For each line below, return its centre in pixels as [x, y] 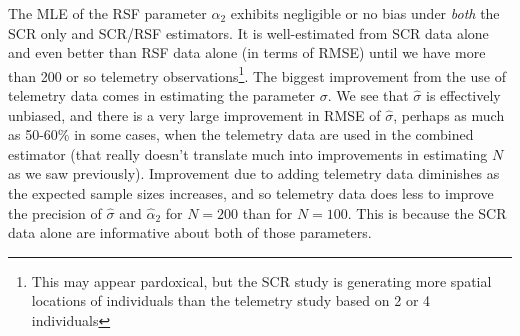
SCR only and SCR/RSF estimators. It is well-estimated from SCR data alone [248, 32]
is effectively [463, 95]
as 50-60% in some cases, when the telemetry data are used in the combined [241, 134]
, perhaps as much [449, 114]
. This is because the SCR [427, 212]
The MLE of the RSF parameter [107, 13]
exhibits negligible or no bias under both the [365, 13]
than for [267, 212]
